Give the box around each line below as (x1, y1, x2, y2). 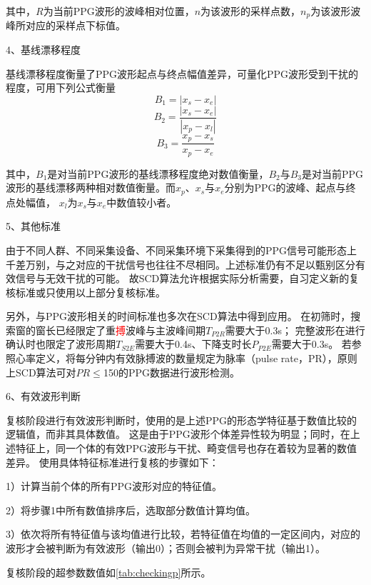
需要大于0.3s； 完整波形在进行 (225, 322, 365, 337)
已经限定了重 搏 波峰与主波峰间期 (55, 322, 205, 337)
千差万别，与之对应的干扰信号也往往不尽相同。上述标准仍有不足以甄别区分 (6, 256, 355, 271)
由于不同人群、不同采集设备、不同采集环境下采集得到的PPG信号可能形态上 (6, 242, 357, 257)
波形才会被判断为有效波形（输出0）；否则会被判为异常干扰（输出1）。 (6, 541, 325, 555)
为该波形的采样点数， (200, 4, 301, 18)
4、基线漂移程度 (6, 42, 81, 57)
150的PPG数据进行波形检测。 (103, 364, 240, 379)
